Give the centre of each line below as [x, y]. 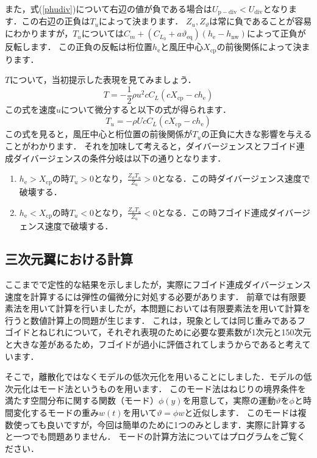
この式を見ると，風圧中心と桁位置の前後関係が [99, 134]
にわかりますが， [39, 33]
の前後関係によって [255, 47]
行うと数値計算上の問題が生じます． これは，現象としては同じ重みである [151, 320]
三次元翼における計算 [69, 259]
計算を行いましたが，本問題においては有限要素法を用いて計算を [183, 308]
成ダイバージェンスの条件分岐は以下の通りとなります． [116, 158]
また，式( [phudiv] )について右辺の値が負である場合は [109, 9]
